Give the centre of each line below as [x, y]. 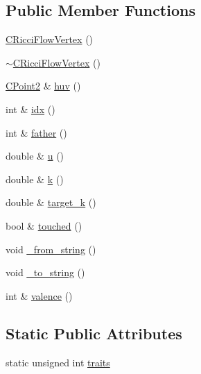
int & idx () [30, 109]
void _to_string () [45, 272]
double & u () [35, 156]
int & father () [36, 132]
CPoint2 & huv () [43, 86]
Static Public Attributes [94, 333]
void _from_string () [51, 249]
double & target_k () [51, 202]
